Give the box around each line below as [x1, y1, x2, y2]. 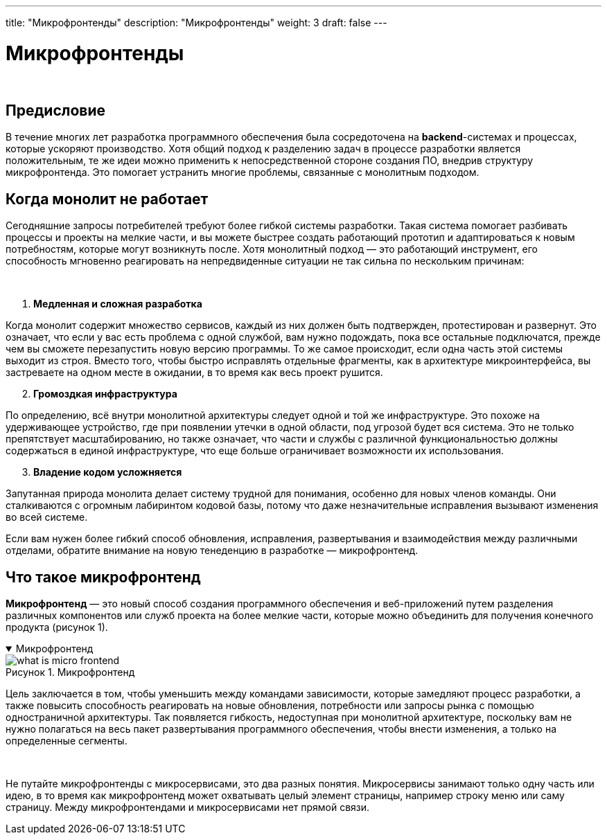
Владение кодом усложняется [33, 466, 182, 479]
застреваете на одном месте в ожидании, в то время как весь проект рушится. [6, 366, 383, 379]
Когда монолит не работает [6, 190, 209, 208]
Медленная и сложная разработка [33, 298, 202, 310]
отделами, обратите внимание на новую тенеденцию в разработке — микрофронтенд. [6, 544, 419, 557]
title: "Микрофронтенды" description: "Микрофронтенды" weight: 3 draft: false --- [6, 17, 387, 28]
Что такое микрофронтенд [6, 568, 201, 586]
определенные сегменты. [6, 735, 127, 747]
